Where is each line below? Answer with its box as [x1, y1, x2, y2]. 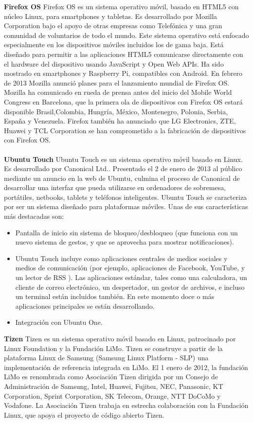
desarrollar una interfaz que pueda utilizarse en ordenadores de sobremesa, [4, 182, 226, 193]
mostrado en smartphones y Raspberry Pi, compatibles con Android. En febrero [4, 68, 243, 78]
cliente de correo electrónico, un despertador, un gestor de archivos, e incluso [15, 282, 245, 292]
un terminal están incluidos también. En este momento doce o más [15, 291, 215, 301]
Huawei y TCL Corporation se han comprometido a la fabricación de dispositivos [4, 125, 246, 135]
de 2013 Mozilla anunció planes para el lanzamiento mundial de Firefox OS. [4, 77, 230, 88]
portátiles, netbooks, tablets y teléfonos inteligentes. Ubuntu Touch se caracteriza [4, 192, 247, 202]
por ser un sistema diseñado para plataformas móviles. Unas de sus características [4, 201, 248, 211]
